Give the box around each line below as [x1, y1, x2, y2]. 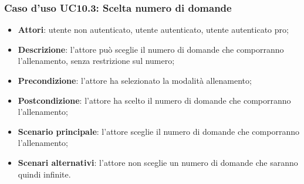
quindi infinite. [18, 168, 71, 180]
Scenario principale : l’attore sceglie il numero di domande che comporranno [18, 125, 299, 137]
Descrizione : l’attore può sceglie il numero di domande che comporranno [18, 43, 284, 55]
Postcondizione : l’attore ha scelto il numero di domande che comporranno [18, 94, 291, 106]
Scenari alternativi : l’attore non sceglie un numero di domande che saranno [18, 156, 298, 168]
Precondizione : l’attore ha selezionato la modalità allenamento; [18, 74, 252, 86]
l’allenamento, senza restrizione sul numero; [18, 54, 175, 67]
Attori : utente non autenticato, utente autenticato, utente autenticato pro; [18, 23, 289, 36]
